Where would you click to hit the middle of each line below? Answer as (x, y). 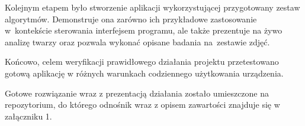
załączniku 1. (28, 116)
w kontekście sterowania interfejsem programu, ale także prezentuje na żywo (144, 30)
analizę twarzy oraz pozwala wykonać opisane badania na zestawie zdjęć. (137, 42)
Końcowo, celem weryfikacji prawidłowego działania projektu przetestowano (142, 62)
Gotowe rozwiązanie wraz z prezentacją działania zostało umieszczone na (137, 93)
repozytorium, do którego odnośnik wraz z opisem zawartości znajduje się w (142, 105)
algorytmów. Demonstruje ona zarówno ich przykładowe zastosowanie (131, 19)
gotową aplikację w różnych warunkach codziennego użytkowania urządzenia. (144, 73)
